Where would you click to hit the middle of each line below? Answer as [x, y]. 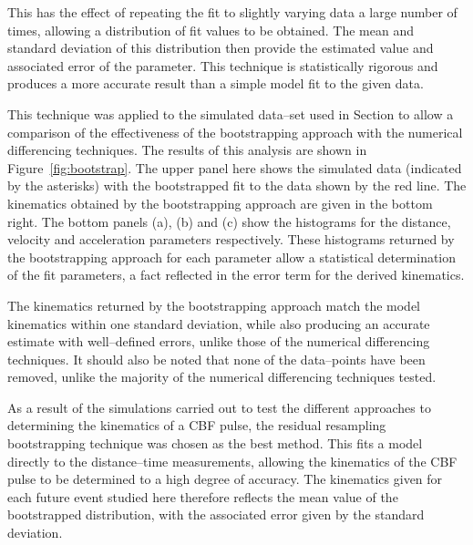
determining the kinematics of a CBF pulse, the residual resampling [197, 425]
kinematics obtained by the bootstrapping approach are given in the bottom [220, 203]
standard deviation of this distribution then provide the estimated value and [221, 48]
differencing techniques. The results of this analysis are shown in [187, 150]
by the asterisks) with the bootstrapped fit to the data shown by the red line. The [237, 185]
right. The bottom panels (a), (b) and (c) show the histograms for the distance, [229, 221]
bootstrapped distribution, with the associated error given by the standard [216, 514]
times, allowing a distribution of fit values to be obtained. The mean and [211, 30]
